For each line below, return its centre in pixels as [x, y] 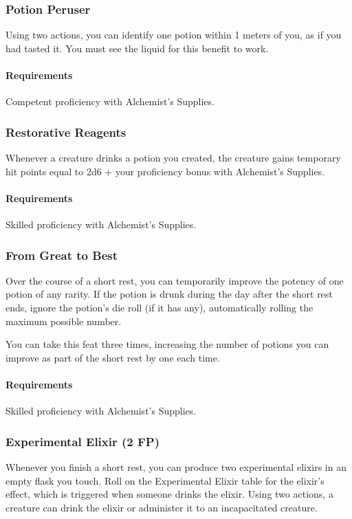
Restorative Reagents [66, 132]
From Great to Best [62, 255]
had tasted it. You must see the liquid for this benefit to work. [137, 48]
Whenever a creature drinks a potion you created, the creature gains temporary [173, 158]
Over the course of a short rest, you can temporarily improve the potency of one [175, 280]
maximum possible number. [64, 321]
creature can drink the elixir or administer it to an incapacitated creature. [162, 507]
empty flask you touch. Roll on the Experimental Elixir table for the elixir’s [165, 480]
